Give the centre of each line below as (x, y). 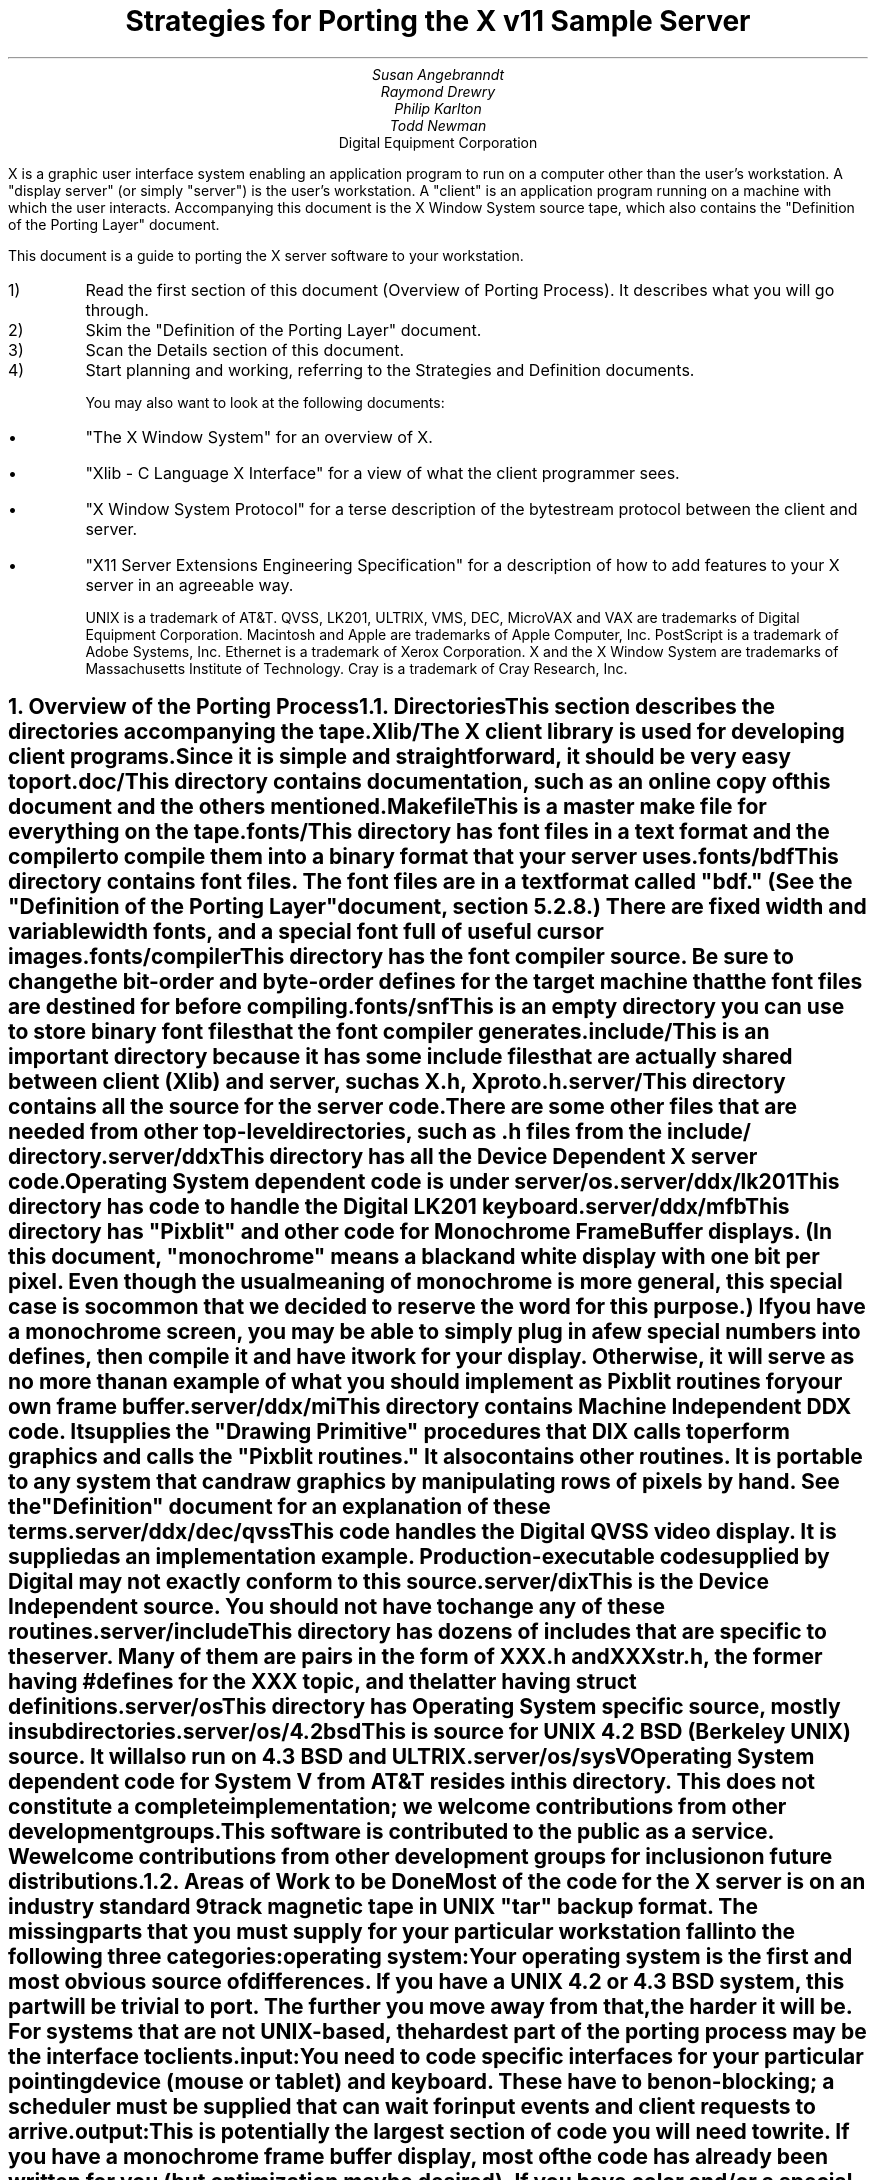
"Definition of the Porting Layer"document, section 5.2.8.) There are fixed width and (437, 907)
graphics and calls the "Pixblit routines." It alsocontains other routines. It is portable (435, 1457)
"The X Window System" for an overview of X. (259, 436)
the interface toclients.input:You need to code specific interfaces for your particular (436, 2057)
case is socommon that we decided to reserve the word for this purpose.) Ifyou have (437, 1307)
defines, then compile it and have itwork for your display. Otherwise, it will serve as (431, 1357)
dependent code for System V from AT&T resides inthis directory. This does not (411, 1782)
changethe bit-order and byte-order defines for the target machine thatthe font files (435, 982)
